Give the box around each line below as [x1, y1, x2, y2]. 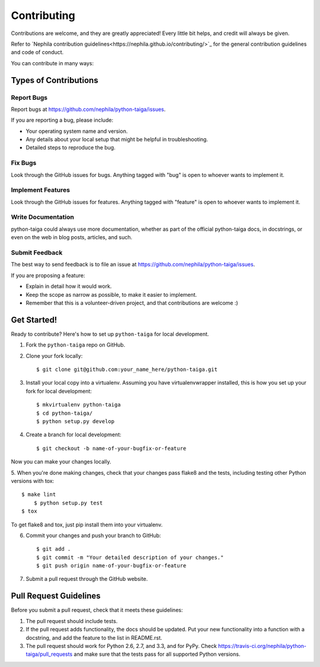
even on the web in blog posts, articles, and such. [11, 234, 133, 241]
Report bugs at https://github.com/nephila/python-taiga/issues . [11, 106, 166, 113]
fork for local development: [25, 388, 92, 395]
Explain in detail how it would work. [25, 282, 112, 290]
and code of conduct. [11, 49, 64, 56]
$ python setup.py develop [36, 418, 115, 424]
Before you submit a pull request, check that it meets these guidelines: [11, 606, 183, 614]
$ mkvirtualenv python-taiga [36, 401, 121, 408]
